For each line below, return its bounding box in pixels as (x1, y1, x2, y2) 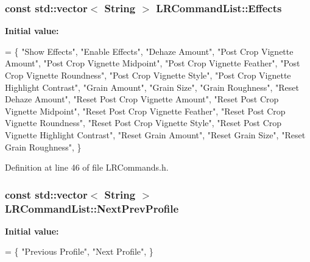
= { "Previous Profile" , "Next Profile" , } (5, 245, 153, 258)
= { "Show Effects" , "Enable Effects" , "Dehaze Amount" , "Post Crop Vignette (5, 44, 294, 57)
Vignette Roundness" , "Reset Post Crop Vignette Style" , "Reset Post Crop (5, 116, 282, 129)
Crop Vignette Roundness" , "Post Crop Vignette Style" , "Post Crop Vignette (5, 69, 291, 81)
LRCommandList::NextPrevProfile (5, 200, 179, 216)
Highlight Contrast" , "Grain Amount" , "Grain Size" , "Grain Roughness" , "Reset (5, 80, 299, 93)
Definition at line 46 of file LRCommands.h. (5, 161, 169, 174)
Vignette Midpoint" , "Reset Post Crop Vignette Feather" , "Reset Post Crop (5, 104, 286, 117)
